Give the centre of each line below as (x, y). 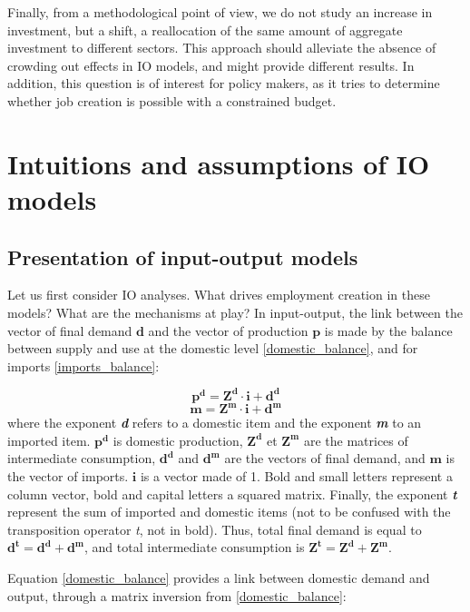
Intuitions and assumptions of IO (219, 163)
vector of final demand (70, 330)
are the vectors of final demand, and (325, 458)
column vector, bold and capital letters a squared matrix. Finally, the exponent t (232, 494)
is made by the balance (388, 330)
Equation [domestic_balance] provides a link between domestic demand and (219, 578)
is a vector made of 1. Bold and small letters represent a (296, 476)
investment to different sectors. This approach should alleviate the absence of (222, 48)
